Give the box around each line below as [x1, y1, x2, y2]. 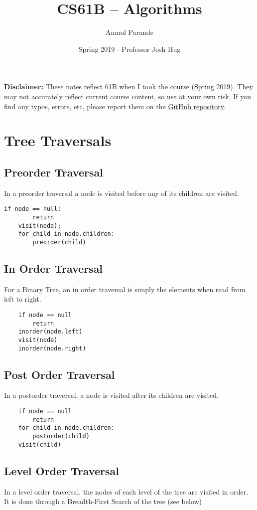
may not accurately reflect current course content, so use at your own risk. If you [4, 91, 251, 101]
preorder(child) [32, 238, 86, 246]
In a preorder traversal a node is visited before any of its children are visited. [4, 187, 239, 198]
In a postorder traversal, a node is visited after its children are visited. [4, 390, 219, 400]
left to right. [4, 294, 41, 304]
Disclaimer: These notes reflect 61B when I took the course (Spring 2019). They [4, 81, 253, 92]
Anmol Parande [106, 27, 153, 37]
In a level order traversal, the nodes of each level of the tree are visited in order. [4, 486, 249, 497]
